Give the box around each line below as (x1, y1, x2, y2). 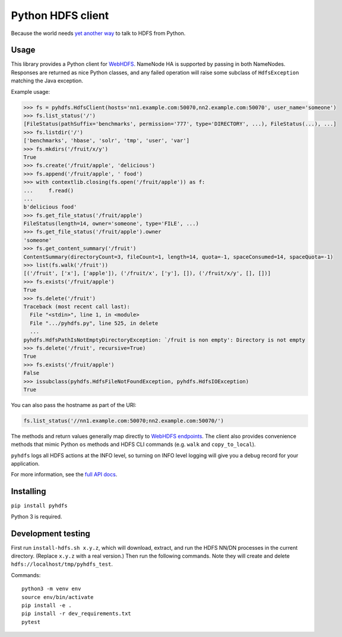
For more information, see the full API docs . (11, 471, 118, 478)
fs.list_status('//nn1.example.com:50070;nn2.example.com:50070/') (23, 417, 224, 424)
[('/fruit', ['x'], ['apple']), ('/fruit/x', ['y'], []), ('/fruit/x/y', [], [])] (23, 270, 271, 277)
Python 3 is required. (11, 513, 62, 520)
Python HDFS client (11, 9, 109, 22)
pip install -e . (21, 602, 72, 609)
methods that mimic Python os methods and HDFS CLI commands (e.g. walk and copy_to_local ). (11, 441, 256, 448)
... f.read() (23, 187, 74, 194)
